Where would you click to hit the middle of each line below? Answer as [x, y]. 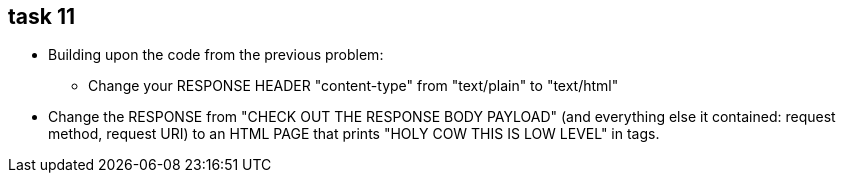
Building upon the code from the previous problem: [216, 55]
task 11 [42, 16]
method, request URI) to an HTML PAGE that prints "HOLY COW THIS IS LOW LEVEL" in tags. [354, 134]
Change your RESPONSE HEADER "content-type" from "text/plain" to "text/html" [353, 86]
